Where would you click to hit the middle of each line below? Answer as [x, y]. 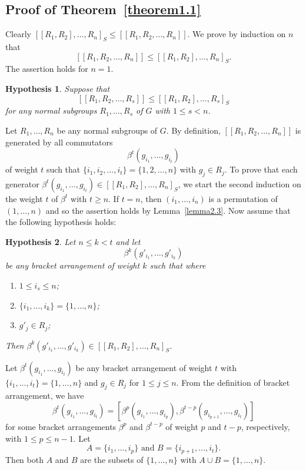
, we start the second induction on [240, 183]
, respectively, [265, 426]
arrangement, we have [45, 395]
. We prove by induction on [237, 34]
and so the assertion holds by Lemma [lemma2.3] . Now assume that [168, 210]
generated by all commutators [59, 142]
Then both [24, 459]
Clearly [18, 34]
